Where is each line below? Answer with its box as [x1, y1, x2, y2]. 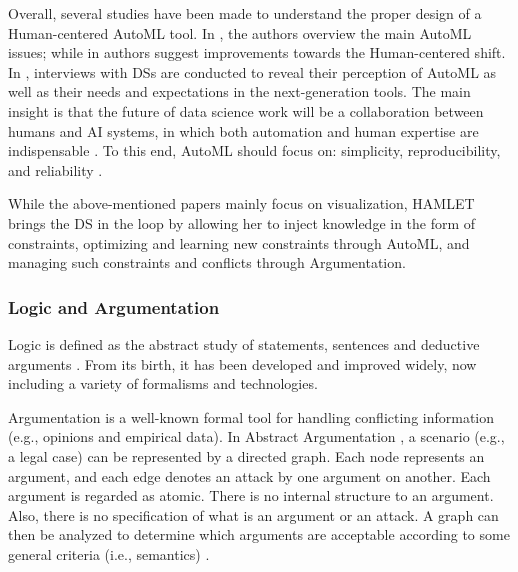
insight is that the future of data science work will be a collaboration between [8, 100, 484, 121]
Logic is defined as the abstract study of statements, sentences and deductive [8, 333, 480, 354]
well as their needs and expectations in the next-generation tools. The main [8, 81, 471, 102]
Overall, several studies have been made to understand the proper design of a [8, 3, 482, 23]
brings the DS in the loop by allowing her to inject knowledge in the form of [8, 212, 476, 233]
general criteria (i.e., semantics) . [8, 543, 210, 564]
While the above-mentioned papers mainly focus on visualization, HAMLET [8, 193, 475, 214]
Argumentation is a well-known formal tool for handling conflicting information [8, 406, 495, 427]
